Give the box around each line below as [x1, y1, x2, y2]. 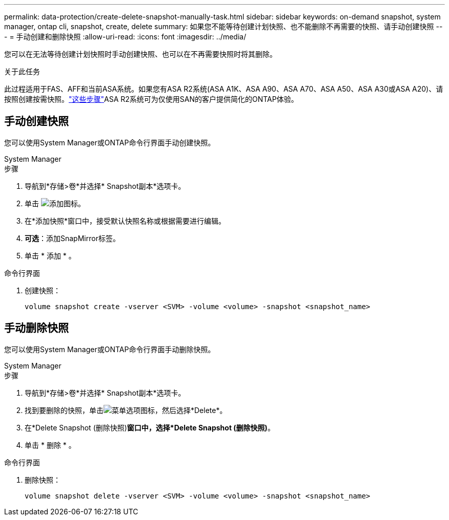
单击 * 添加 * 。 [25, 251, 76, 260]
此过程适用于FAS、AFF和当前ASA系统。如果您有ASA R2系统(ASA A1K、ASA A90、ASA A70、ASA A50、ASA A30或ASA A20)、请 [4, 84, 443, 93]
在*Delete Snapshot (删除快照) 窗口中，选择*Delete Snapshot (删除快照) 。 [25, 423, 275, 432]
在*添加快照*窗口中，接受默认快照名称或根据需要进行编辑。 [25, 216, 226, 225]
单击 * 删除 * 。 [25, 440, 76, 449]
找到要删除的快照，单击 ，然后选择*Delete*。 [25, 405, 227, 415]
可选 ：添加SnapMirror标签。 [25, 233, 120, 243]
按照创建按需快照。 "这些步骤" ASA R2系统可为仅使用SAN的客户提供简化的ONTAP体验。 [4, 95, 298, 103]
